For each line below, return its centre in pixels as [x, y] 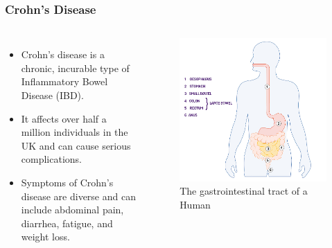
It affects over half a [64, 118]
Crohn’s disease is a [63, 54]
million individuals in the [75, 132]
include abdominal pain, [72, 210]
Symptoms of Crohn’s [67, 182]
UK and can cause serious [76, 145]
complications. [51, 159]
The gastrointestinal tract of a [244, 191]
